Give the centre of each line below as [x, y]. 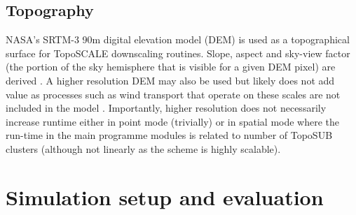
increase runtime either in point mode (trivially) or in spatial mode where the [173, 121]
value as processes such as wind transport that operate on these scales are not [173, 94]
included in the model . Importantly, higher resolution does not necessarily [166, 108]
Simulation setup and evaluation [165, 197]
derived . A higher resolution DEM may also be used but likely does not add [170, 80]
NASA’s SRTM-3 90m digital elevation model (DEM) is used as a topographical [178, 39]
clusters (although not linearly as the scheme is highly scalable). [143, 148]
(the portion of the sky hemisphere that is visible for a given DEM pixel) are [171, 67]
